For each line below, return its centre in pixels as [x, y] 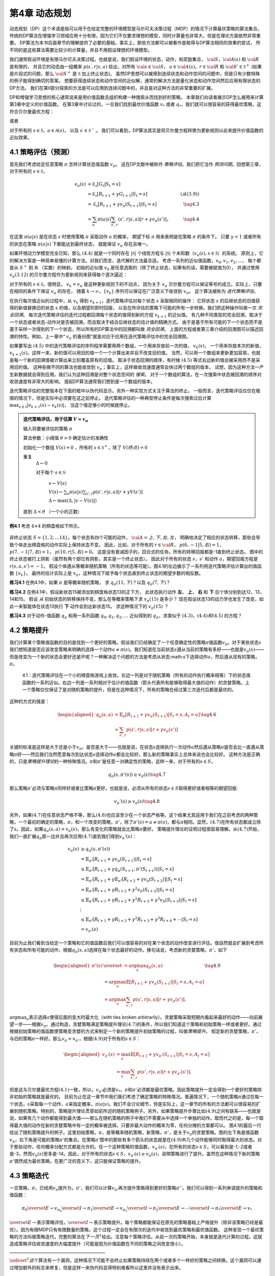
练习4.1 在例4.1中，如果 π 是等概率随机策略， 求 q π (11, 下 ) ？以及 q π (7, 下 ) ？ [90, 583]
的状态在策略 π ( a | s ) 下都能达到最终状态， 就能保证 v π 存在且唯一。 [80, 244]
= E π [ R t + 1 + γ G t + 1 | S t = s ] [117, 195]
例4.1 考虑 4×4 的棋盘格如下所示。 [46, 526]
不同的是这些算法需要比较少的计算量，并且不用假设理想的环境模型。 [81, 50]
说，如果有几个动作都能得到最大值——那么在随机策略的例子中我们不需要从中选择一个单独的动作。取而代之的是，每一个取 [136, 1118]
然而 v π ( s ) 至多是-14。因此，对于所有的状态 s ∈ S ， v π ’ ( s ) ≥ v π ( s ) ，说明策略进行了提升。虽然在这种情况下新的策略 [142, 1155]
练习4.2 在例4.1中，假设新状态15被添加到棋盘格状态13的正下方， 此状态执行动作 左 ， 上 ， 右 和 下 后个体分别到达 [128, 592]
